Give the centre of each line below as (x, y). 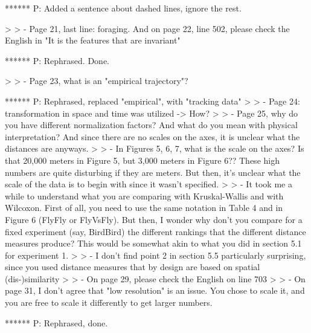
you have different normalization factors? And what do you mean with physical (151, 125)
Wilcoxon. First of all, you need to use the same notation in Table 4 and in (144, 208)
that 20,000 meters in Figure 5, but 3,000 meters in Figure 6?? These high (142, 160)
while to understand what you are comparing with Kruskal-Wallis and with (144, 196)
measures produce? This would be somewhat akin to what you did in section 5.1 (153, 243)
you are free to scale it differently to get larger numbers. (109, 302)
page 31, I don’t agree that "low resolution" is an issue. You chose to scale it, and (155, 290)
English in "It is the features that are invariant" (93, 40)
